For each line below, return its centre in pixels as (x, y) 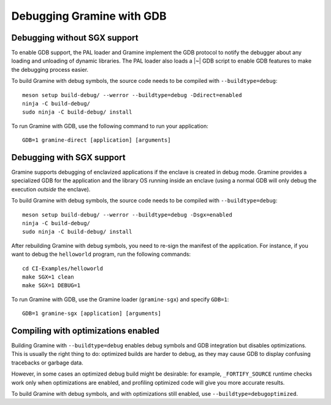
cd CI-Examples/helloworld (63, 268)
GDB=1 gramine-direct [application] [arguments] (97, 140)
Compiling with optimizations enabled (85, 330)
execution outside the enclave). (51, 189)
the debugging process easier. (50, 69)
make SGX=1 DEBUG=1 (51, 286)
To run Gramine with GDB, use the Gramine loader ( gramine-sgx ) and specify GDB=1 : (120, 299)
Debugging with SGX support (68, 157)
